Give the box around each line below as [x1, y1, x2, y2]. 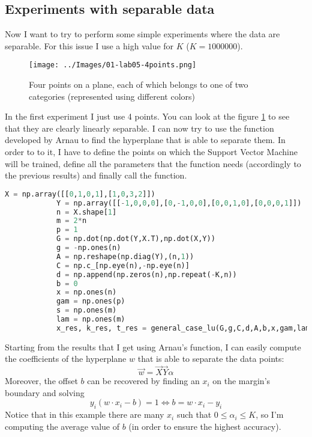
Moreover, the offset [5, 374, 78, 387]
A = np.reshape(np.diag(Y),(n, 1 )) [56, 252, 194, 261]
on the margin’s [212, 374, 271, 387]
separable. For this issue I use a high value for [5, 39, 174, 52]
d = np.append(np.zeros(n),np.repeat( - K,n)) [56, 270, 237, 279]
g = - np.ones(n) [56, 243, 121, 252]
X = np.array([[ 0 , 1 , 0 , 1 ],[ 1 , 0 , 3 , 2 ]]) [5, 189, 155, 198]
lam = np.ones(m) [56, 315, 125, 324]
